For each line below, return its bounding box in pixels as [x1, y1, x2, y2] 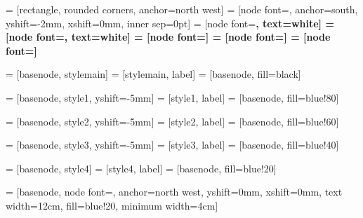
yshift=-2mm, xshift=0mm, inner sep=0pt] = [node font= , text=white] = [6, 15, 334, 30]
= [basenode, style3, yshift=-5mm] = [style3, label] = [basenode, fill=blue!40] [6, 137, 339, 152]
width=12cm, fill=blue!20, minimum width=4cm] [6, 198, 218, 212]
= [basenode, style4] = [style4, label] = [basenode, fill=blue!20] [6, 161, 277, 175]
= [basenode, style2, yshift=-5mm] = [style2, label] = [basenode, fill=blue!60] [6, 114, 339, 128]
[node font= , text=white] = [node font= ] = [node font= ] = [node [6, 29, 331, 44]
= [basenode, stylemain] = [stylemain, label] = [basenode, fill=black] [6, 67, 301, 81]
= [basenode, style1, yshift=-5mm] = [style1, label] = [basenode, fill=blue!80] [6, 90, 339, 104]
